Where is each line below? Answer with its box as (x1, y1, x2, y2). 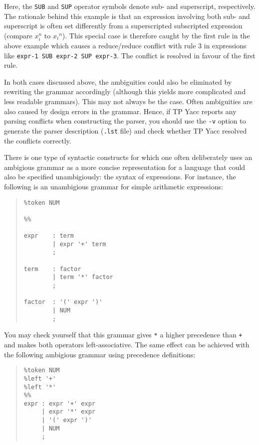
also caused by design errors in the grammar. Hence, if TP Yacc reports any (4, 106, 237, 116)
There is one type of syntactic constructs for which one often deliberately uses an (4, 152, 253, 162)
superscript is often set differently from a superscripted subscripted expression (4, 20, 243, 31)
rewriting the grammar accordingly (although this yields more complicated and (4, 86, 246, 97)
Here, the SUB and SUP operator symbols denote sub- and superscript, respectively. (4, 1, 256, 11)
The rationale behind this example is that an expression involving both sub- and (4, 10, 250, 21)
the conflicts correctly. (4, 135, 71, 146)
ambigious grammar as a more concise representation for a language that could (4, 161, 246, 172)
